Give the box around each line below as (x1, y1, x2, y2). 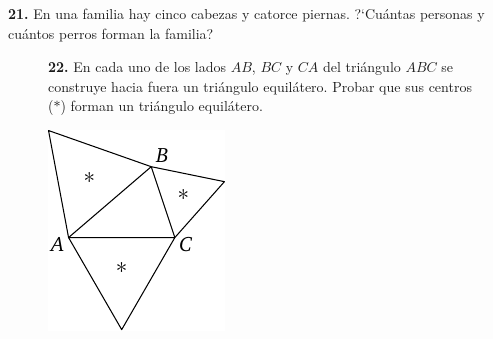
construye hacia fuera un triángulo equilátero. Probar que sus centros (48, 75, 472, 96)
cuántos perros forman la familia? (8, 22, 214, 43)
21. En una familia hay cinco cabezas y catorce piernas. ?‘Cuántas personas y (8, 3, 485, 23)
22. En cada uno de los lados (48, 56, 227, 77)
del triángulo (322, 56, 401, 77)
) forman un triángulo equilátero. (60, 95, 263, 116)
